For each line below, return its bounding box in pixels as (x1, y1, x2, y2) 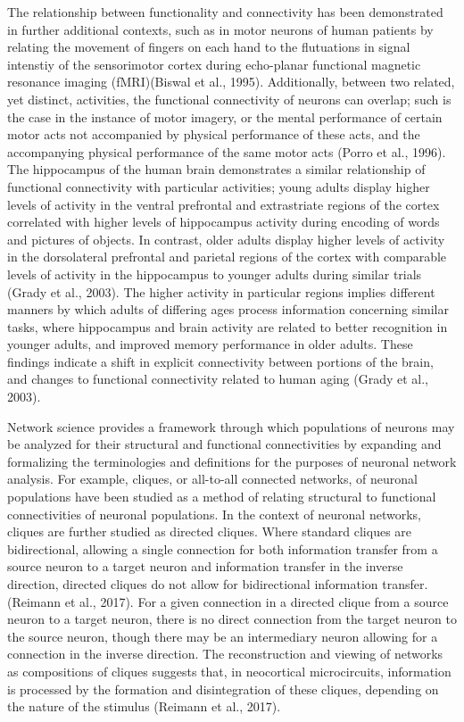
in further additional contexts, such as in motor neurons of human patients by (7, 20, 434, 38)
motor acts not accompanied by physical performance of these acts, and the (7, 125, 420, 144)
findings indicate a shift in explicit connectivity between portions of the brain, (7, 352, 434, 370)
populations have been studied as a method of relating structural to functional (7, 487, 436, 506)
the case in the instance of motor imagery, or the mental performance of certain (7, 107, 443, 126)
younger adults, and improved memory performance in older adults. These (7, 335, 413, 353)
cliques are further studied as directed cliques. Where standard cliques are (7, 522, 412, 541)
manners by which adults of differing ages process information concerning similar (7, 300, 449, 319)
